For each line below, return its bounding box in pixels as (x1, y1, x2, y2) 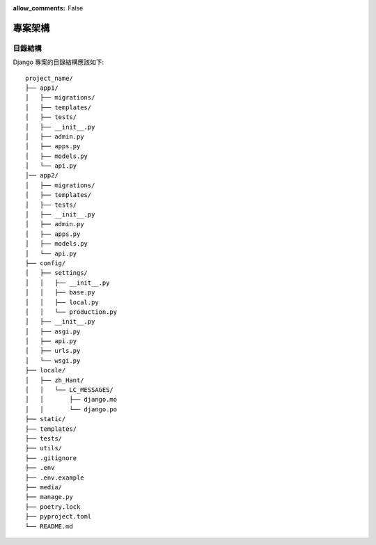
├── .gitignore (25, 454, 77, 462)
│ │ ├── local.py (25, 298, 99, 306)
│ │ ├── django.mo (25, 395, 118, 404)
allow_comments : (13, 4, 65, 12)
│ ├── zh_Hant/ (25, 376, 84, 384)
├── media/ (25, 483, 63, 491)
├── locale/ (25, 366, 66, 374)
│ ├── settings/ (25, 269, 88, 277)
